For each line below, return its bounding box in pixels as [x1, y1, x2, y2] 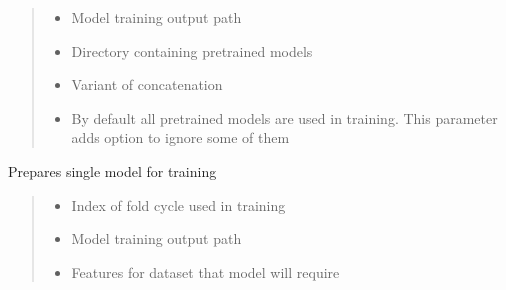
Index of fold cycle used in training [71, 194, 286, 215]
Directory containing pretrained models [71, 40, 313, 61]
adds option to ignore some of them [71, 127, 290, 148]
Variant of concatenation [71, 74, 223, 95]
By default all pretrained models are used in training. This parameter [71, 107, 498, 128]
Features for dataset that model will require [71, 261, 340, 282]
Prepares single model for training [8, 160, 217, 181]
